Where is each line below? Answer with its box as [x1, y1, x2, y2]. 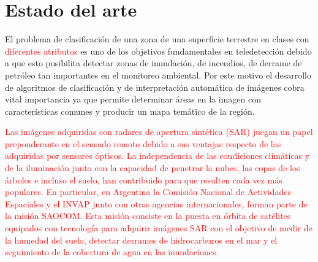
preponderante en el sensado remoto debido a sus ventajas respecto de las [5, 137, 281, 150]
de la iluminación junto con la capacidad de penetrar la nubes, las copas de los [5, 161, 300, 174]
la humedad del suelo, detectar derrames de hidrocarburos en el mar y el [5, 233, 278, 246]
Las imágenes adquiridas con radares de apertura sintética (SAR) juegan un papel [5, 125, 313, 138]
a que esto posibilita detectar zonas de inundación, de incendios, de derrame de [5, 56, 302, 69]
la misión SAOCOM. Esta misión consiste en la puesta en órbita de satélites [5, 209, 291, 222]
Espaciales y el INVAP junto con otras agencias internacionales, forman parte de [5, 197, 308, 210]
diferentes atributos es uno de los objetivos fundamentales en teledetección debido [5, 44, 312, 57]
